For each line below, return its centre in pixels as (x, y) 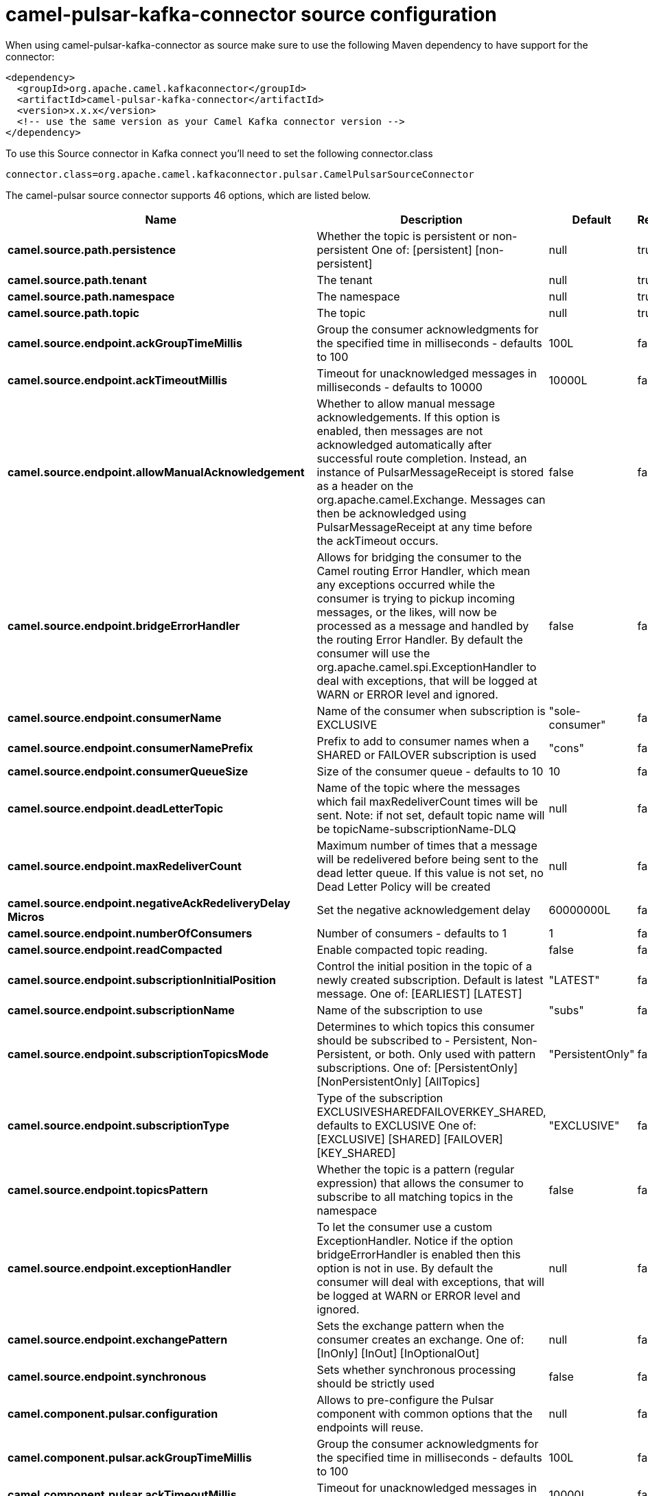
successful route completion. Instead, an (422, 458)
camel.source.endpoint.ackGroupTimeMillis (125, 343)
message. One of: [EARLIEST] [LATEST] (419, 993)
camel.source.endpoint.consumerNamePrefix (130, 748)
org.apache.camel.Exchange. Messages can (431, 499)
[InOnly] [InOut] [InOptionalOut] (398, 1353)
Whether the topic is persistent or (403, 236)
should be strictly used (375, 1383)
